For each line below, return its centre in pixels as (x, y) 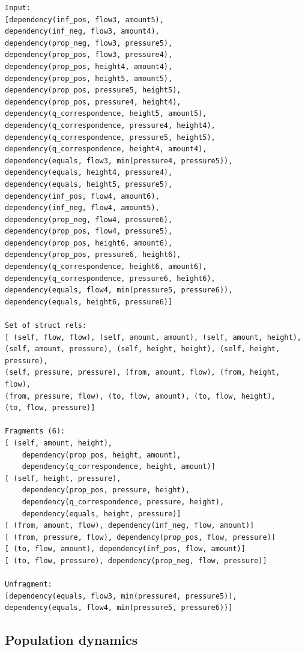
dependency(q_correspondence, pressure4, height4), (110, 125)
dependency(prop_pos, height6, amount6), (89, 243)
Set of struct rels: (46, 326)
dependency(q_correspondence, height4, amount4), (106, 149)
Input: (18, 8)
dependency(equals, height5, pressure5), (89, 184)
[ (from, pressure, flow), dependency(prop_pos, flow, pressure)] (140, 537)
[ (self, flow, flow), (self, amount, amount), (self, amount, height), (153, 337)
